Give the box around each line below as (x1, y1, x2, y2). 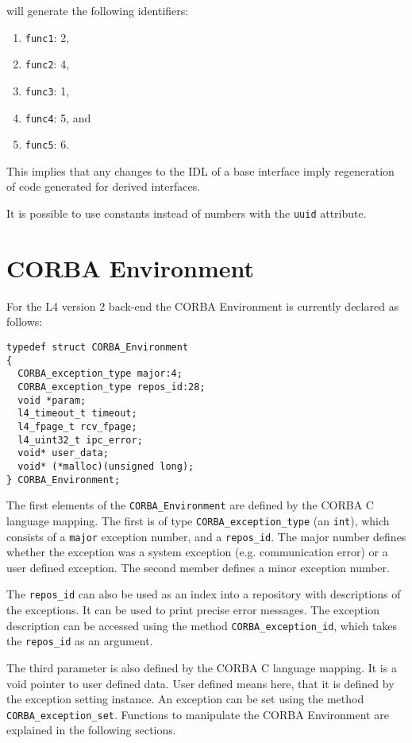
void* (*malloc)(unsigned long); (17, 460, 194, 472)
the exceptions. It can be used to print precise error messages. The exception (6, 602, 379, 618)
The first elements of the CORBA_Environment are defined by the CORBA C (6, 497, 374, 513)
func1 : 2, (25, 29, 70, 45)
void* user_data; (17, 447, 109, 459)
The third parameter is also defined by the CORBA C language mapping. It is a (6, 659, 397, 675)
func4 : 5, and (25, 109, 91, 126)
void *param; (17, 394, 87, 406)
